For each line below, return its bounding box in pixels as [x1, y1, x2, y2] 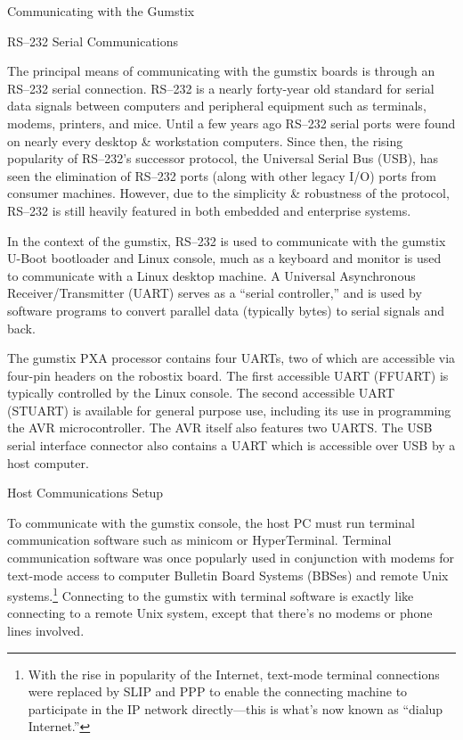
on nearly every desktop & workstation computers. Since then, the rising [7, 131, 403, 150]
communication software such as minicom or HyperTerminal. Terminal [7, 530, 392, 549]
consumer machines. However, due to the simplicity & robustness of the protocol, [7, 184, 450, 202]
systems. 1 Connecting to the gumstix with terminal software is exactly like [7, 584, 414, 604]
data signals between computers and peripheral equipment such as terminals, [7, 96, 426, 115]
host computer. [7, 453, 89, 472]
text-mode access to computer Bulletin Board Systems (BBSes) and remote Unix [7, 565, 449, 584]
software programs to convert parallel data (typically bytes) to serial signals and [7, 300, 445, 319]
